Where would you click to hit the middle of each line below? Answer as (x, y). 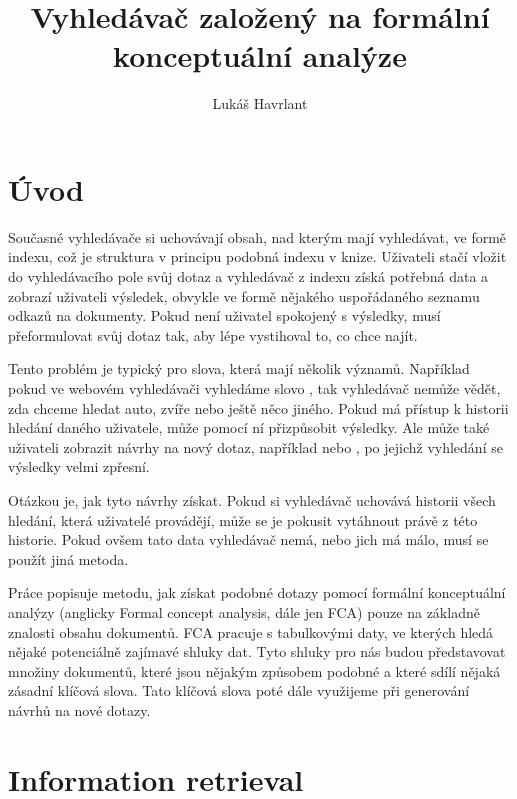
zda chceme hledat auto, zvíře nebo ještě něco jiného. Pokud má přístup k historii (258, 407)
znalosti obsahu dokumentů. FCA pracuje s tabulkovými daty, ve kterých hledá (251, 631)
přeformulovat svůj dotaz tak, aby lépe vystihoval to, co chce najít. (213, 334)
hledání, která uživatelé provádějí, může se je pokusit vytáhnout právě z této (243, 519)
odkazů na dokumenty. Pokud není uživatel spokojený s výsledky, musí (224, 315)
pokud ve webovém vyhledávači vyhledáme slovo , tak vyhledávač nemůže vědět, (254, 388)
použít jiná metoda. (68, 558)
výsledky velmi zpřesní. (79, 466)
